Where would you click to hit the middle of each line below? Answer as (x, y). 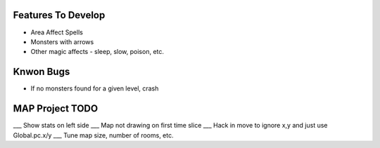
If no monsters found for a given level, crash (95, 88)
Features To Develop (59, 15)
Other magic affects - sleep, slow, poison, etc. (97, 52)
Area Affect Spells (57, 32)
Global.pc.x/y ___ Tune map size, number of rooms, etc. (93, 135)
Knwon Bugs (42, 72)
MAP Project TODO (56, 109)
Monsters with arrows (62, 41)
